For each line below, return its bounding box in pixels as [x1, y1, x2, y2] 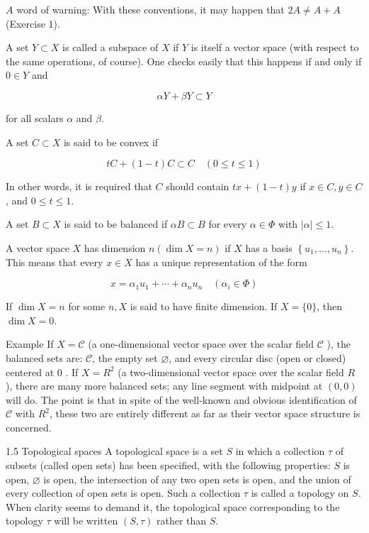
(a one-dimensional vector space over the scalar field [88, 336, 314, 351]
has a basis [245, 240, 293, 255]
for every [208, 216, 247, 231]
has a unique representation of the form [135, 254, 307, 269]
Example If [6, 336, 54, 351]
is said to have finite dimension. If [130, 299, 278, 314]
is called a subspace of [62, 40, 159, 55]
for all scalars [6, 110, 64, 125]
